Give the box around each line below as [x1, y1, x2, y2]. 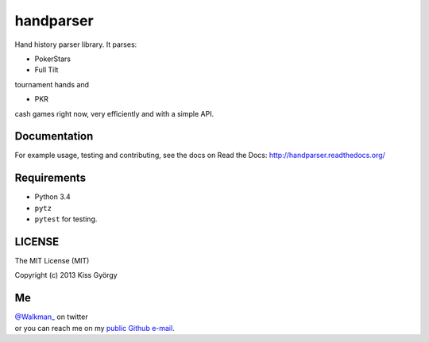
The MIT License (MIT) [14, 256, 90, 265]
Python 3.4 [34, 192, 71, 202]
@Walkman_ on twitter [14, 312, 88, 321]
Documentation [14, 129, 94, 143]
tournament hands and [14, 79, 89, 89]
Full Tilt [34, 65, 59, 75]
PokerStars [34, 54, 71, 63]
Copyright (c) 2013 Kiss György [14, 271, 118, 280]
